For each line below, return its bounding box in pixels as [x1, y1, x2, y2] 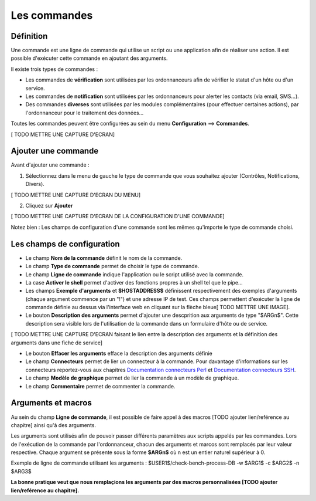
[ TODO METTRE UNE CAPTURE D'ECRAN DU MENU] [11, 191, 140, 198]
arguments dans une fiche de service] [11, 339, 102, 346]
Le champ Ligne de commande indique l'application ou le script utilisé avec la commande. [25, 270, 244, 278]
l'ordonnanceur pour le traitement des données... [25, 109, 144, 116]
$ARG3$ [11, 468, 32, 475]
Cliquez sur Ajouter [25, 202, 73, 209]
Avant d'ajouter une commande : [11, 161, 90, 168]
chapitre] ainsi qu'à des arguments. [11, 421, 97, 428]
